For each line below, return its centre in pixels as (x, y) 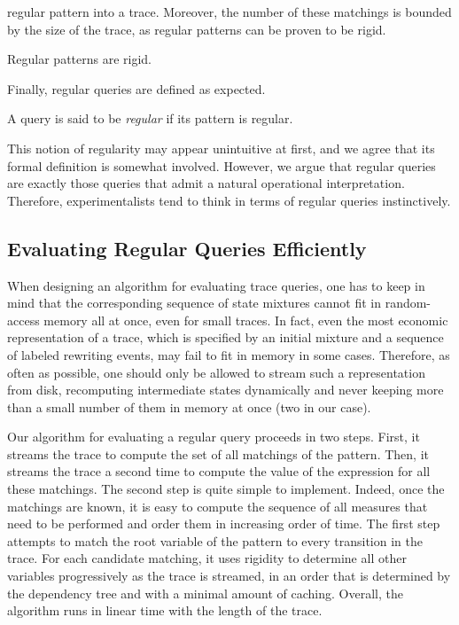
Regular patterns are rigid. (80, 59)
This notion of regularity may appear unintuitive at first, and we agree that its (221, 148)
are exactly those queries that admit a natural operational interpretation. (206, 183)
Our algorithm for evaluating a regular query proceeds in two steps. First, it (214, 437)
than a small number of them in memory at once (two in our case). (189, 406)
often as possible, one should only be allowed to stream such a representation (216, 372)
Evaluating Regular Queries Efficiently (187, 248)
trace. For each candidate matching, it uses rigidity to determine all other (207, 558)
